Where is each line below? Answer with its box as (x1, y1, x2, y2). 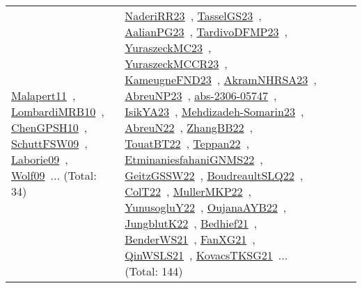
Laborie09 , (11, 151, 68, 167)
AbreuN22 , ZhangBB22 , (125, 119, 253, 135)
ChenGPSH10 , (11, 119, 88, 135)
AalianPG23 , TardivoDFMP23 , (125, 24, 288, 40)
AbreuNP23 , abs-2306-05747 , (125, 87, 277, 103)
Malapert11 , (11, 87, 76, 103)
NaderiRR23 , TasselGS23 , (125, 8, 262, 24)
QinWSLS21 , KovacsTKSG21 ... (125, 247, 288, 263)
